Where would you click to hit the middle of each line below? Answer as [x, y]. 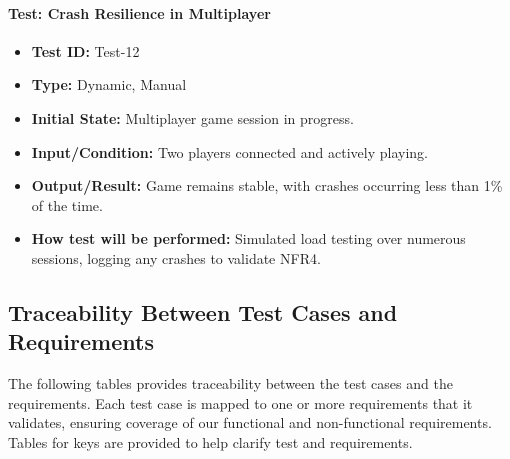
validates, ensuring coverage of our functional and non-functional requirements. [250, 422]
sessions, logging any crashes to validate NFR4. [176, 257]
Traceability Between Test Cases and [203, 311]
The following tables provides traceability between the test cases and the [230, 383]
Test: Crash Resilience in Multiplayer [139, 12]
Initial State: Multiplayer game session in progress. [192, 117]
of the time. [67, 204]
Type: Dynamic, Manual [109, 84]
